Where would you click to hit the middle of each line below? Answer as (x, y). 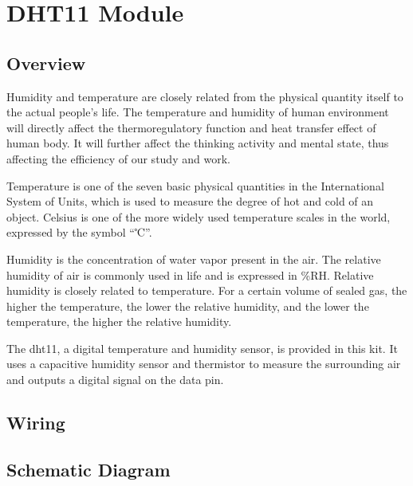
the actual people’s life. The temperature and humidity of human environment (198, 112)
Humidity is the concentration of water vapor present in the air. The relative (194, 259)
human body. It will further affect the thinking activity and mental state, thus (198, 143)
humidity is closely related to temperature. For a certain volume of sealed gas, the (207, 290)
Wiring (36, 423)
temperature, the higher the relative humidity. (119, 321)
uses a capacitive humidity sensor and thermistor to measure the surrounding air (204, 364)
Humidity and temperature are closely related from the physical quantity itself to (205, 96)
